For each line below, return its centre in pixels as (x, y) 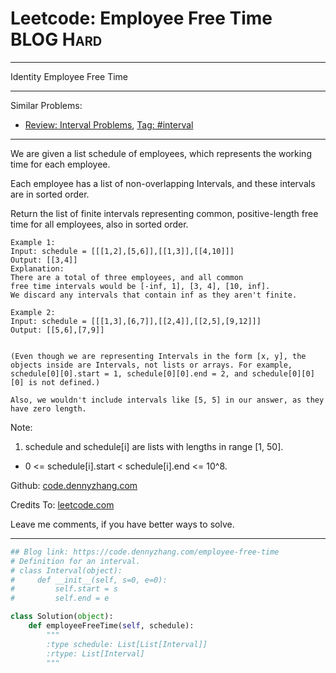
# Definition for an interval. (75, 561)
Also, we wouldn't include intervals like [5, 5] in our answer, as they (167, 400)
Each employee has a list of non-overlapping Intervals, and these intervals (163, 183)
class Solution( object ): (62, 617)
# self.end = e (60, 598)
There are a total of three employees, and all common (127, 277)
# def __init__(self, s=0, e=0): (89, 580)
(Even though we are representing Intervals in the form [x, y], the (158, 356)
